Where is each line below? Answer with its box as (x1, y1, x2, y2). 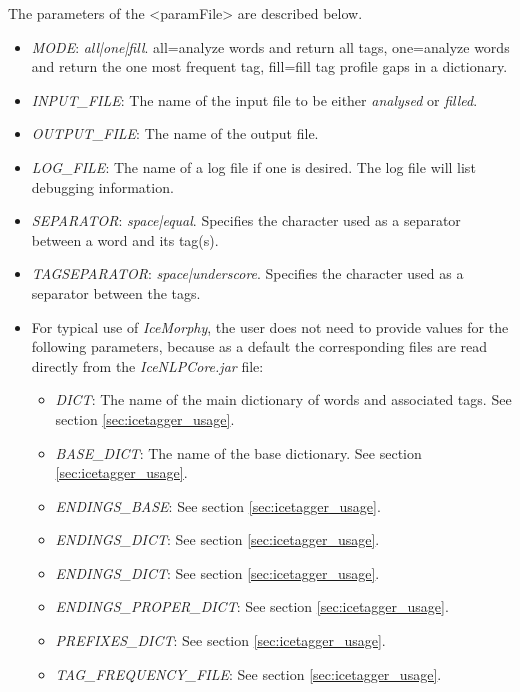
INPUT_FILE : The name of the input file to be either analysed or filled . (31, 89, 478, 110)
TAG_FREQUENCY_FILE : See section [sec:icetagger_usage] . (55, 663, 442, 684)
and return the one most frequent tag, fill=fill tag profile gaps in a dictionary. (31, 56, 508, 77)
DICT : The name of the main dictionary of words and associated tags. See (55, 389, 512, 410)
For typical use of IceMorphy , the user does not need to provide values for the (31, 316, 509, 337)
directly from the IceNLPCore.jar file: (31, 355, 264, 376)
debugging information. (31, 176, 174, 197)
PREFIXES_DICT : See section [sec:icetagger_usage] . (55, 630, 386, 651)
